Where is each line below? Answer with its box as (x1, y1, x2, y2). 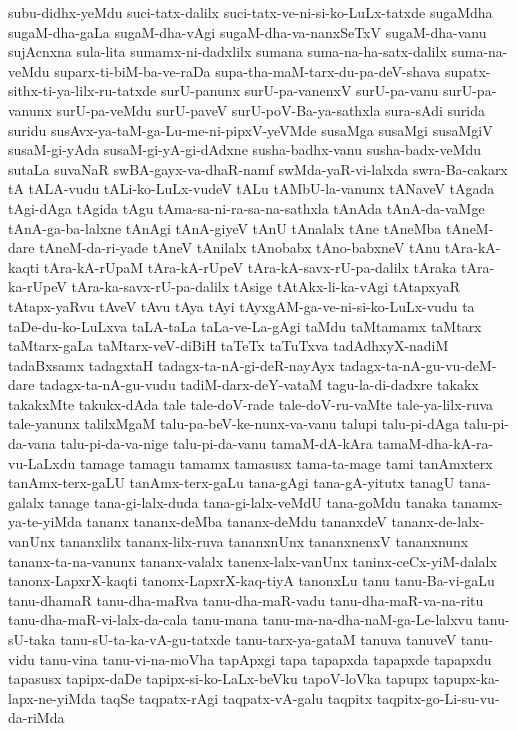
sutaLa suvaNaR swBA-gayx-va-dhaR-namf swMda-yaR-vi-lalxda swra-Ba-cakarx (8, 158, 508, 179)
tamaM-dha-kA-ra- (377, 433, 494, 454)
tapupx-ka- (433, 668, 500, 689)
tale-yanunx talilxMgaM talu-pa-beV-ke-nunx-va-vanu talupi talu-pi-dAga (8, 413, 460, 434)
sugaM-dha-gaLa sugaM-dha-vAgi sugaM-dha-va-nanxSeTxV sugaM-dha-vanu (8, 21, 487, 42)
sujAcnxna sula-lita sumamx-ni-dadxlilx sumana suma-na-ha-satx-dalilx (8, 41, 447, 62)
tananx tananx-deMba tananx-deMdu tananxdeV (86, 511, 387, 532)
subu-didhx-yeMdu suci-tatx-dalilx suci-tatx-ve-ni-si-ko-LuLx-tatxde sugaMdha (8, 2, 493, 22)
